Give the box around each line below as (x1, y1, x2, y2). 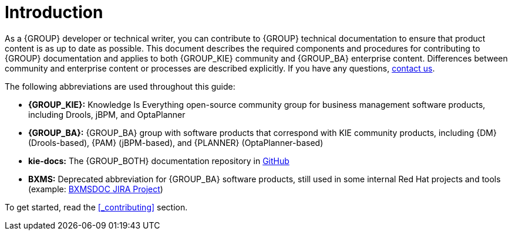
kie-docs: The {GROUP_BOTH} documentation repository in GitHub (28, 155, 289, 166)
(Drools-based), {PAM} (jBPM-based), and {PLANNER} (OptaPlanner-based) (28, 137, 324, 148)
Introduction (5, 2, 103, 22)
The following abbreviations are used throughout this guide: (5, 81, 235, 91)
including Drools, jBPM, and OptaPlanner (28, 109, 186, 120)
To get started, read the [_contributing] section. (5, 202, 188, 212)
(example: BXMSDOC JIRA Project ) (28, 183, 163, 194)
